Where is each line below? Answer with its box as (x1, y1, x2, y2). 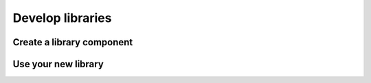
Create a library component (12, 36, 133, 48)
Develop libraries (12, 10, 112, 25)
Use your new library (12, 58, 104, 70)
